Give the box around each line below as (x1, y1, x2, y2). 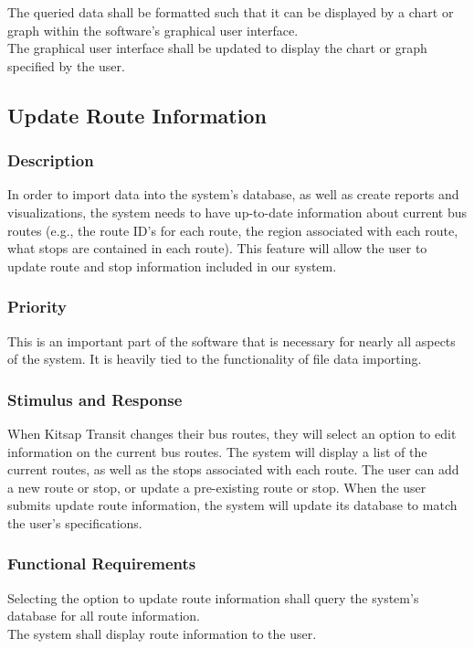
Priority (7, 295, 67, 318)
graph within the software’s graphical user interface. (7, 20, 299, 39)
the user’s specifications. (7, 513, 142, 532)
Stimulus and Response (7, 388, 183, 410)
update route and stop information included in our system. (7, 256, 337, 275)
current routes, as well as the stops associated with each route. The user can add (7, 460, 459, 479)
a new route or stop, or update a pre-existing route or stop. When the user (7, 477, 427, 496)
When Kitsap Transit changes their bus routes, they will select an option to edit (7, 423, 457, 442)
